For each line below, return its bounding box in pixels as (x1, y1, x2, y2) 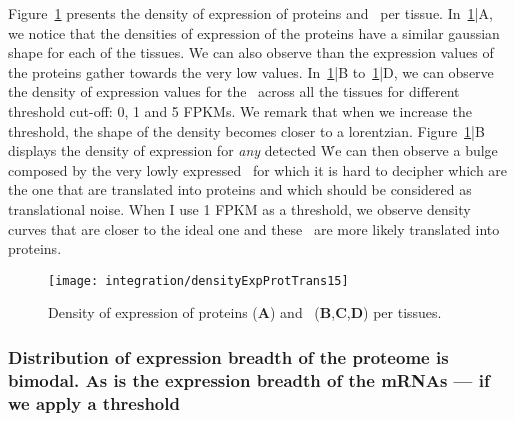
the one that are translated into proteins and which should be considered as (8, 179, 472, 200)
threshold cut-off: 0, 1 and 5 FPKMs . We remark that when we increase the (8, 100, 472, 121)
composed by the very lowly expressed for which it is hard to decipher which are (8, 159, 508, 180)
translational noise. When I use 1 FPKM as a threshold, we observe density (8, 198, 471, 219)
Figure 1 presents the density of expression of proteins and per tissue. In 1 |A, (8, 3, 493, 23)
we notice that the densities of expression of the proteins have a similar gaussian (8, 22, 500, 43)
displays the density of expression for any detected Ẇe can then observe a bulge (8, 140, 498, 161)
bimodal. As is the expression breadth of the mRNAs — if (8, 367, 490, 392)
